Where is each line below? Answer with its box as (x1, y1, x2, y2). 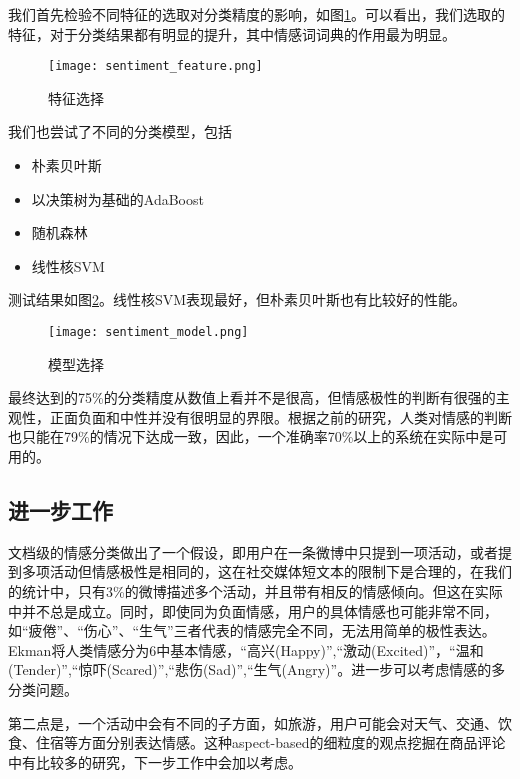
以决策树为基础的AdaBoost (31, 188, 204, 209)
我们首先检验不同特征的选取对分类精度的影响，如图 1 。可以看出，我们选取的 (8, 4, 505, 24)
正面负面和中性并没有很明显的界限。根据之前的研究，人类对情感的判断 (49, 406, 512, 427)
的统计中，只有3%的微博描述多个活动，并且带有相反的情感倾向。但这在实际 (8, 581, 503, 602)
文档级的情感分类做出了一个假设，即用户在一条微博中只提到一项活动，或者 (8, 541, 498, 562)
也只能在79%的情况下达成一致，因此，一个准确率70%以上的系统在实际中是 (8, 426, 494, 447)
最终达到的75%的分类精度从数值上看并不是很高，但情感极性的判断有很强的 (8, 387, 496, 408)
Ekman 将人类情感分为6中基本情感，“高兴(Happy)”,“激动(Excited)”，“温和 (8, 639, 484, 660)
